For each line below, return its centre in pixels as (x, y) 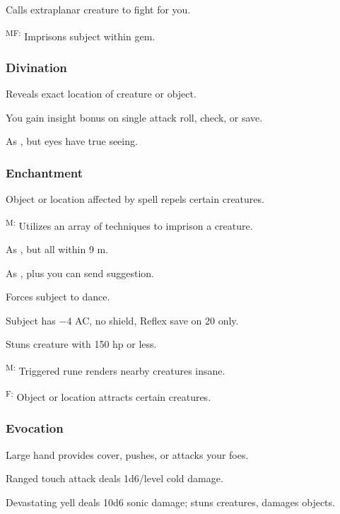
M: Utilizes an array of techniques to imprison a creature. (129, 224)
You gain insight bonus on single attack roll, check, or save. (134, 117)
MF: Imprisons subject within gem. (81, 35)
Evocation (35, 428)
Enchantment (45, 172)
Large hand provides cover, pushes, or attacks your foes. (127, 454)
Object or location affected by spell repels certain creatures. (135, 199)
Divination (36, 67)
